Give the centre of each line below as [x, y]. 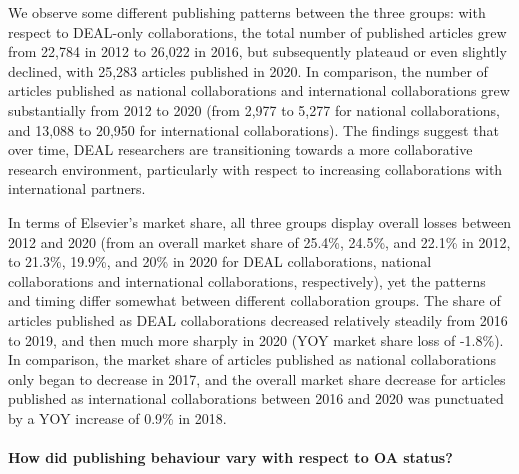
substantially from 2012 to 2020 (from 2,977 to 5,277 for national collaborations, [254, 109]
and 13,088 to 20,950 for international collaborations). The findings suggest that [253, 129]
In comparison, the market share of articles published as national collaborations [252, 359]
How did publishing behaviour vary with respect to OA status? [230, 457]
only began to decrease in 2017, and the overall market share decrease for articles [257, 378]
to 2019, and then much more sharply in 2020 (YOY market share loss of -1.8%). [256, 339]
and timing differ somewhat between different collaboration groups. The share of [254, 300]
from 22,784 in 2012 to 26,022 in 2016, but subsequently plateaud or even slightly [257, 51]
